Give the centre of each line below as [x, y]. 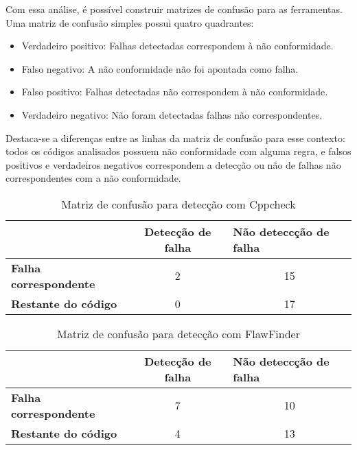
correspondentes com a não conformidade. [93, 178]
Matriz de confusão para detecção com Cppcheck [178, 204]
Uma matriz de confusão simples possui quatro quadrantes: [130, 22]
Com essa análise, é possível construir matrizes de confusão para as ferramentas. [174, 9]
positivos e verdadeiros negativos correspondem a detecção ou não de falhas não [173, 164]
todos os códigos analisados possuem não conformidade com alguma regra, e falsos [178, 151]
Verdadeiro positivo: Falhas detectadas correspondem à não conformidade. [177, 46]
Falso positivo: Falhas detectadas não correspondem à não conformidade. [175, 92]
